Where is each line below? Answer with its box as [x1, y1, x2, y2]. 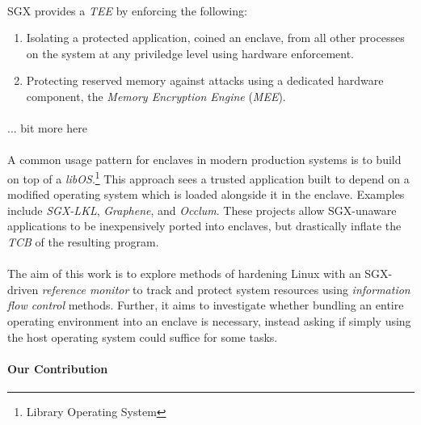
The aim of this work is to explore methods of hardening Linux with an [7, 265, 361, 282]
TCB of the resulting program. [7, 233, 159, 250]
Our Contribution [7, 360, 108, 377]
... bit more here [7, 120, 87, 137]
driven [7, 280, 39, 297]
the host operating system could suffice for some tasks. [7, 328, 278, 345]
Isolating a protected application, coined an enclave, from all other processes [26, 29, 405, 46]
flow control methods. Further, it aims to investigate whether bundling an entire [7, 297, 404, 313]
